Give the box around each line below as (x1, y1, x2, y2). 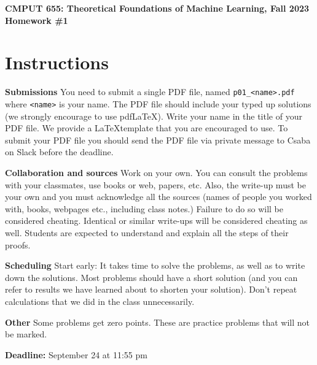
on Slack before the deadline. (5, 145, 114, 158)
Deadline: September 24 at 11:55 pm (5, 348, 147, 361)
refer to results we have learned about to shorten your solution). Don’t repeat (5, 283, 297, 296)
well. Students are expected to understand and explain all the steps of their (5, 226, 289, 239)
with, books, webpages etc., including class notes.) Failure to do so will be (5, 202, 283, 215)
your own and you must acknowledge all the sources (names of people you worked (5, 190, 312, 203)
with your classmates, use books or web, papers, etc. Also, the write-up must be (5, 178, 306, 191)
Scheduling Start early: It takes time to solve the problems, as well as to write (5, 259, 305, 272)
